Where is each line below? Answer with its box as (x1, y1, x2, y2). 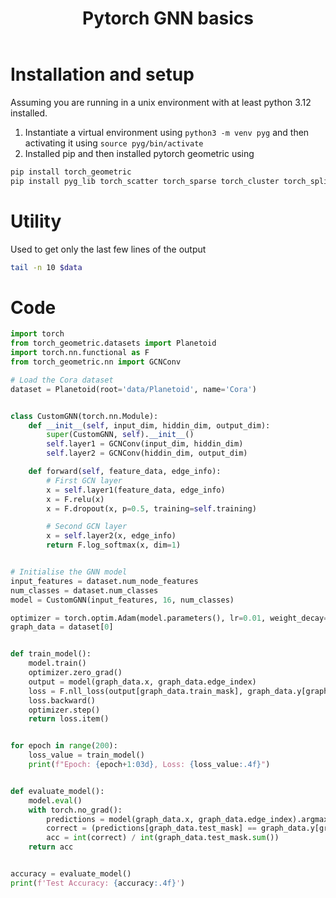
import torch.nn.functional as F (10, 348, 150, 358)
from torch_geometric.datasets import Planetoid (10, 338, 217, 349)
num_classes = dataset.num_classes (10, 585, 159, 596)
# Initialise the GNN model (10, 567, 128, 577)
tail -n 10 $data (10, 262, 83, 272)
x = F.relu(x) (46, 494, 105, 504)
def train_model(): (10, 649, 92, 659)
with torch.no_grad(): (28, 805, 123, 815)
